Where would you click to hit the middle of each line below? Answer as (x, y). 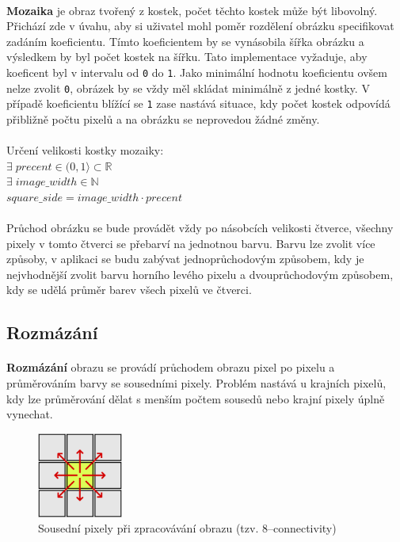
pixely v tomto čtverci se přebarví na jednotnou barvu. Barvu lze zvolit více (191, 243)
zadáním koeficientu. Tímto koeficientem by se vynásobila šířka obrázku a (185, 41)
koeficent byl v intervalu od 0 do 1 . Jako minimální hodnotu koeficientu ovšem (197, 72)
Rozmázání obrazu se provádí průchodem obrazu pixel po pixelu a (171, 367)
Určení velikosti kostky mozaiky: (85, 150)
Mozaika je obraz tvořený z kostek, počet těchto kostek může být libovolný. (192, 10)
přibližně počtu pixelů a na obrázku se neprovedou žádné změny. (163, 118)
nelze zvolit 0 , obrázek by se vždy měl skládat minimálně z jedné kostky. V (188, 88)
